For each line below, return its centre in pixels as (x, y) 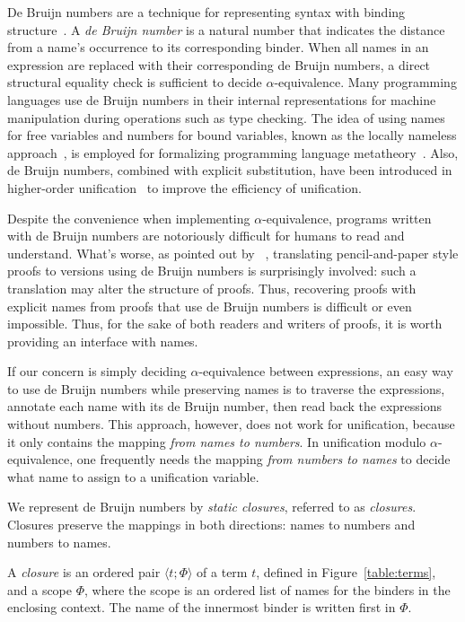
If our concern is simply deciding (97, 371)
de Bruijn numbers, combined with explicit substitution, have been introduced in (230, 170)
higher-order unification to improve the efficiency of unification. (184, 187)
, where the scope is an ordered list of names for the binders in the (268, 589)
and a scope (40, 589)
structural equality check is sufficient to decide (135, 82)
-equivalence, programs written (347, 218)
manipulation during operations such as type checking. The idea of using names (226, 117)
